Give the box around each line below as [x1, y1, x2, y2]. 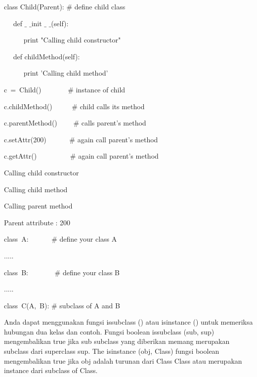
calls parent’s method [81, 118, 146, 128]
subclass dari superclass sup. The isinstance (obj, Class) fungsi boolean [4, 346, 219, 356]
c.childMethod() [4, 101, 52, 111]
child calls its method [80, 101, 145, 111]
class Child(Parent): [4, 1, 64, 11]
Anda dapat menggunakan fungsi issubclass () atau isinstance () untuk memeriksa [4, 317, 253, 327]
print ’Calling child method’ [23, 68, 108, 78]
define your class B [62, 267, 120, 277]
